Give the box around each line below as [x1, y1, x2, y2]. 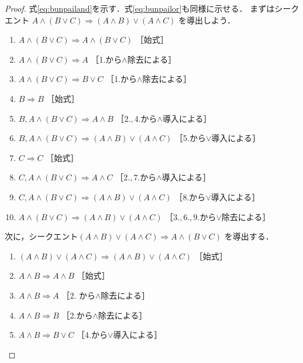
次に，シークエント [5, 230, 78, 242]
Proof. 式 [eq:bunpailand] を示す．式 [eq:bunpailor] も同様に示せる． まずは [5, 2, 275, 14]
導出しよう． [187, 13, 235, 26]
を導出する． [224, 230, 274, 242]
